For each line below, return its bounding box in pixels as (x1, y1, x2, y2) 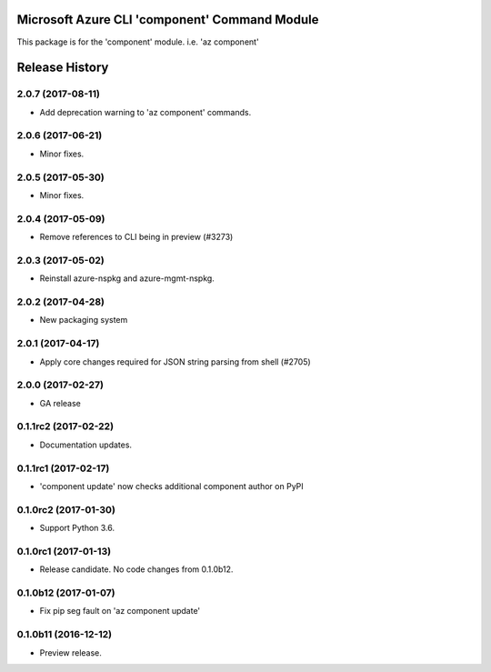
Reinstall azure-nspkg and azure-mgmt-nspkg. (39, 273, 215, 284)
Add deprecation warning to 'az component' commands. (39, 106, 252, 117)
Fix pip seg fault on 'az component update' (39, 606, 201, 617)
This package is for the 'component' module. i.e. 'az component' (16, 36, 259, 47)
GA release (39, 397, 82, 408)
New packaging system (39, 315, 128, 326)
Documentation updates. (39, 439, 132, 450)
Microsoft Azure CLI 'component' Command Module (16, 12, 319, 27)
